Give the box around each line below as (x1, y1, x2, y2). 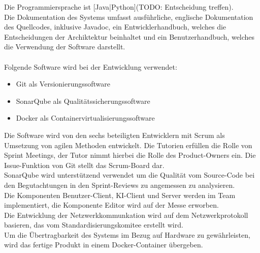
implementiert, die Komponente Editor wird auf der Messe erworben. (4, 200, 219, 210)
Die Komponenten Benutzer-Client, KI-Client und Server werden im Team (4, 189, 236, 200)
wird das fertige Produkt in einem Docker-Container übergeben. (4, 239, 203, 250)
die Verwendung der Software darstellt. (4, 41, 125, 52)
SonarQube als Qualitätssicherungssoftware (16, 95, 150, 106)
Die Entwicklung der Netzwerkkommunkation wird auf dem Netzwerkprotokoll (4, 209, 248, 220)
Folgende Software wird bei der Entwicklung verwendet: (4, 61, 177, 72)
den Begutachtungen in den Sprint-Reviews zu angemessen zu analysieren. (4, 179, 235, 190)
